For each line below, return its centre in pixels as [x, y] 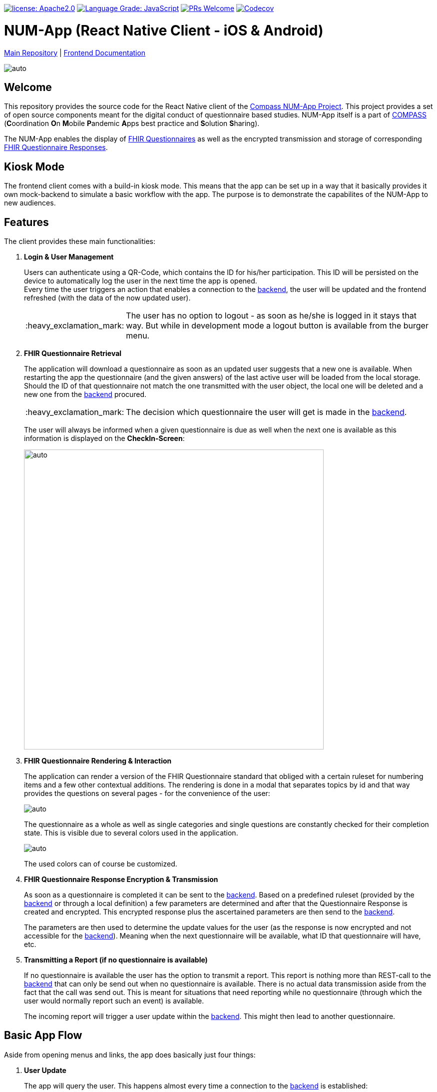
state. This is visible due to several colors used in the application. [131, 833]
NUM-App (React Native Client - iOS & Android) [164, 30]
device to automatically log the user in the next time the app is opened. [141, 281]
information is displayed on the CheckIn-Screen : [104, 438]
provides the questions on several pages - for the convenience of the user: [147, 793]
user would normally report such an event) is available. [114, 1001]
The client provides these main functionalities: [80, 241]
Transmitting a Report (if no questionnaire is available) [116, 960]
